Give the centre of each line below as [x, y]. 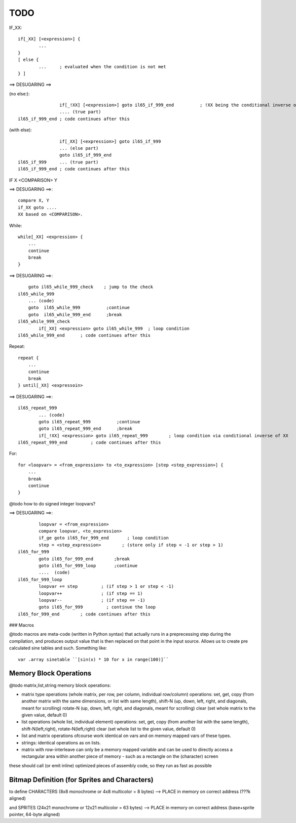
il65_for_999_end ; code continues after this [84, 614]
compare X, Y [34, 201]
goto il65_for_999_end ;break [84, 559]
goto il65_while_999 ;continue [79, 308]
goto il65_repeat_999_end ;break [86, 429]
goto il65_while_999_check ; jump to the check [91, 287]
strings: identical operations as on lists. [61, 742]
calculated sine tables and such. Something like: [58, 648]
